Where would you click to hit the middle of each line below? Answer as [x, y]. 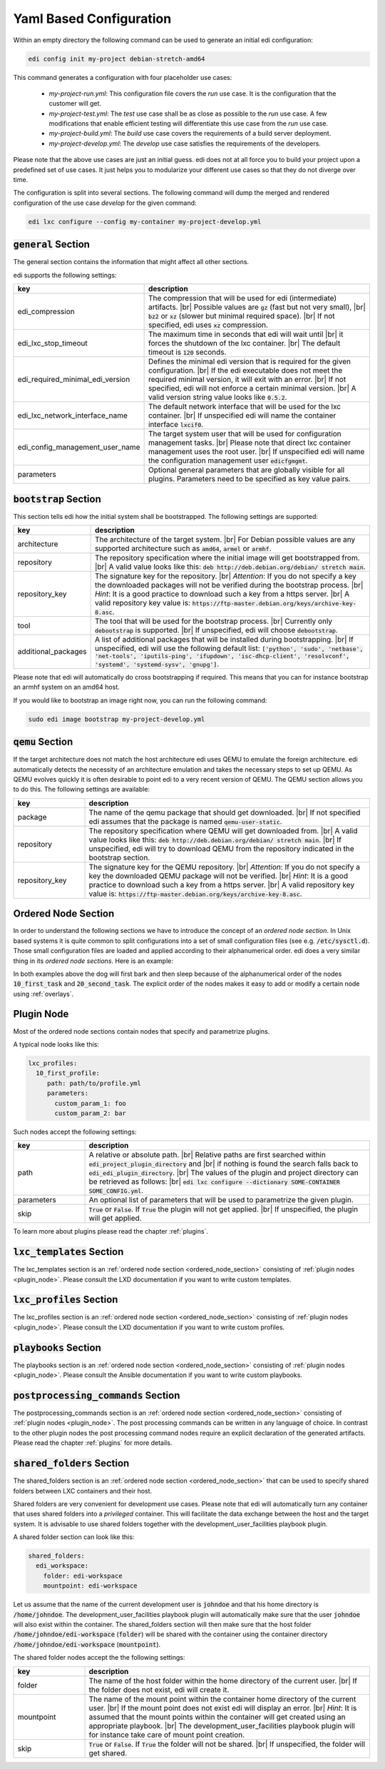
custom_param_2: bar [90, 1113]
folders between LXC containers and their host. [83, 1491]
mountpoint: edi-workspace [91, 1586]
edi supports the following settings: [65, 275]
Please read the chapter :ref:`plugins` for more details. [93, 1443]
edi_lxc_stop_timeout [53, 343]
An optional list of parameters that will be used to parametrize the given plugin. [221, 1200]
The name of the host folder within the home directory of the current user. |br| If [223, 1680]
